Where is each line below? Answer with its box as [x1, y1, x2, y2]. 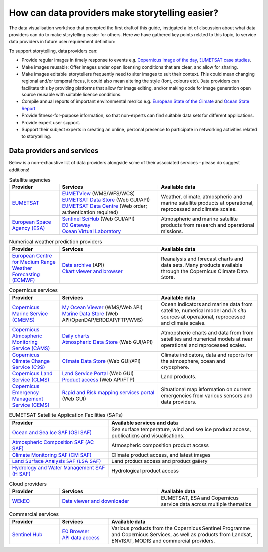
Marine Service [12, 310, 48, 317]
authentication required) [62, 209, 119, 216]
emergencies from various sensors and [161, 392, 253, 399]
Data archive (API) [62, 261, 104, 268]
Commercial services [9, 511, 59, 518]
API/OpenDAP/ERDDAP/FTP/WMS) [62, 316, 143, 323]
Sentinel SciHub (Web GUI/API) [62, 215, 135, 222]
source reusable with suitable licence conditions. [21, 92, 122, 98]
